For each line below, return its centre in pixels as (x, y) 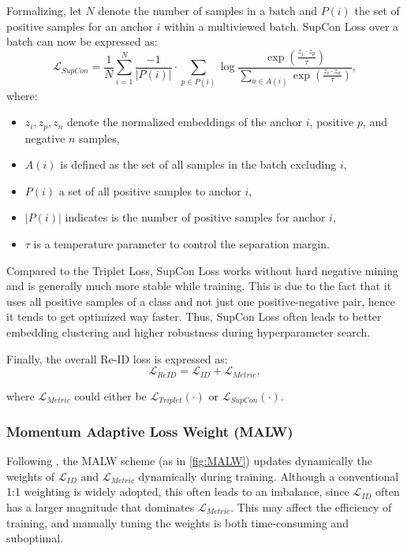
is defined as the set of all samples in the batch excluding (198, 164)
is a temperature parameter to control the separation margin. (181, 243)
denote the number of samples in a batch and (207, 10)
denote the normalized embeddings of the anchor (185, 122)
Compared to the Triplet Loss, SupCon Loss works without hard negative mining (202, 270)
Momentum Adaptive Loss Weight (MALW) (150, 431)
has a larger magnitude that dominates (101, 507)
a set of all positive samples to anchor (150, 190)
